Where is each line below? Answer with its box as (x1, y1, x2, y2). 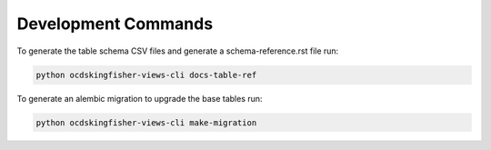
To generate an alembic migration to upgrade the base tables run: (16, 93, 263, 104)
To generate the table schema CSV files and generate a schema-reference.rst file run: (16, 45, 339, 56)
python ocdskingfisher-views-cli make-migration (35, 117, 257, 127)
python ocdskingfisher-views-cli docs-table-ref (35, 69, 257, 80)
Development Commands (16, 14, 214, 34)
